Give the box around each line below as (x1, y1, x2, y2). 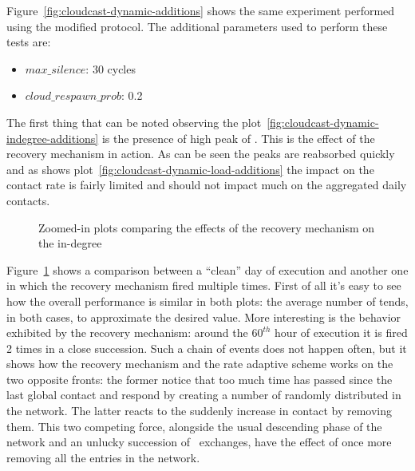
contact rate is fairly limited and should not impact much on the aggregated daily (6, 176, 407, 193)
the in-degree (38, 235, 102, 251)
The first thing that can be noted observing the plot (6, 113, 262, 130)
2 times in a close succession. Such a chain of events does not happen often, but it (6, 339, 407, 356)
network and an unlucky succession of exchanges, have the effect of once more (6, 433, 392, 450)
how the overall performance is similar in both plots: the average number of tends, (6, 292, 409, 309)
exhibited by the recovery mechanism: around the (6, 324, 248, 341)
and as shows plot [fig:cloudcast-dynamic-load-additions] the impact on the (6, 160, 374, 177)
